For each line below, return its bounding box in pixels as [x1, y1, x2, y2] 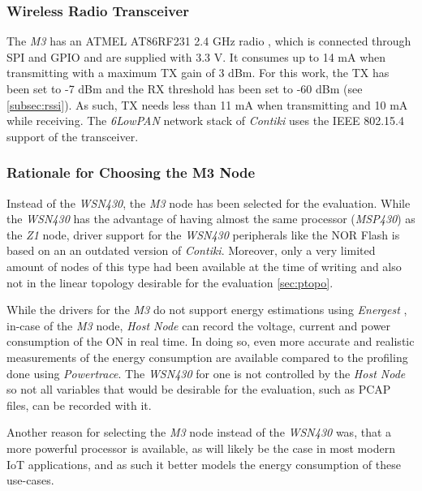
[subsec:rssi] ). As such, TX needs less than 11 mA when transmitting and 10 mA [6, 96, 408, 113]
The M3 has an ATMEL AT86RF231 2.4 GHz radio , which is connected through [6, 32, 411, 50]
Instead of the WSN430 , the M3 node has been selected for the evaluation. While [6, 194, 411, 211]
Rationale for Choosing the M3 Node [6, 162, 256, 183]
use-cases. [6, 472, 54, 489]
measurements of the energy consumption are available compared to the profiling [6, 348, 408, 365]
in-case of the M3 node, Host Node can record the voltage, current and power [6, 317, 391, 334]
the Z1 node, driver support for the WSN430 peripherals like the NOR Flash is [6, 226, 400, 243]
